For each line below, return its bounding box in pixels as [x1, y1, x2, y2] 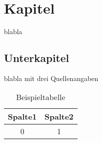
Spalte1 [8, 110, 37, 122]
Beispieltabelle [16, 91, 65, 102]
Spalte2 [44, 110, 74, 122]
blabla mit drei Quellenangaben [4, 73, 99, 83]
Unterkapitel [4, 50, 69, 65]
